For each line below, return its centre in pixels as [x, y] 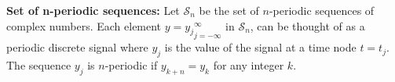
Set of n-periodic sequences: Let [93, 10]
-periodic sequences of [322, 10]
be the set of [229, 10]
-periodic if [131, 64]
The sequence [39, 64]
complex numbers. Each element [84, 25]
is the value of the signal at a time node [260, 47]
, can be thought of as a [307, 25]
